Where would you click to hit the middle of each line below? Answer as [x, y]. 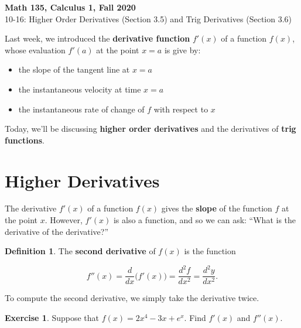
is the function [210, 251]
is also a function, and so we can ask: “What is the [205, 220]
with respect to [181, 109]
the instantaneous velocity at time [80, 89]
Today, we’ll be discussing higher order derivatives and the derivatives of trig [150, 129]
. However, [64, 220]
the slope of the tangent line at [74, 69]
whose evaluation [35, 49]
